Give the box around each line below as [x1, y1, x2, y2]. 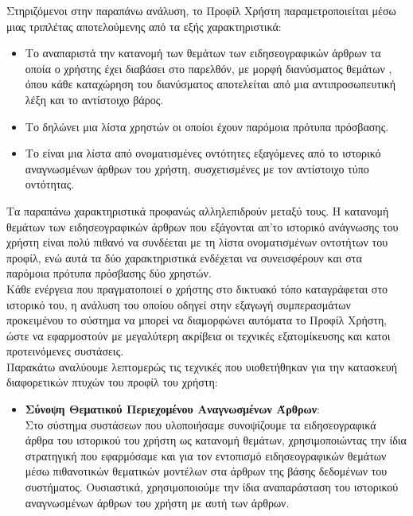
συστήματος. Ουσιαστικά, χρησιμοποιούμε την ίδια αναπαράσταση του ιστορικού [25, 479, 399, 495]
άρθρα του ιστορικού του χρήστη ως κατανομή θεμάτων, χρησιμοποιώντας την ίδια [25, 432, 407, 448]
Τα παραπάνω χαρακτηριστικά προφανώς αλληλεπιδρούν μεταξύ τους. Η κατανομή [6, 202, 389, 219]
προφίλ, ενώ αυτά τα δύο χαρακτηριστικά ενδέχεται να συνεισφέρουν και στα [6, 249, 362, 266]
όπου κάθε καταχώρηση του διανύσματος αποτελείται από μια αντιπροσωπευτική [25, 76, 396, 92]
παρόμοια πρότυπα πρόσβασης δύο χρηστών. [6, 265, 212, 281]
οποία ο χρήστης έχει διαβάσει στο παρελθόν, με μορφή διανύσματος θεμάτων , [25, 60, 392, 76]
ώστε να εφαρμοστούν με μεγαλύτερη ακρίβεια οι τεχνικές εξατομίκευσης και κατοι [6, 327, 391, 343]
